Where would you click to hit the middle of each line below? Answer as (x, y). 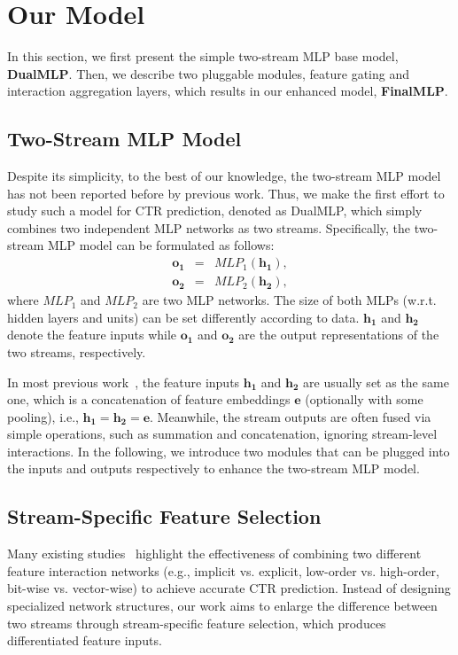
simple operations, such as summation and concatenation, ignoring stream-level (222, 434)
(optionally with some (364, 399)
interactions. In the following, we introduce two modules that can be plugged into (229, 451)
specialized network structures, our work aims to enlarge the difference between (222, 606)
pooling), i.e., (43, 416)
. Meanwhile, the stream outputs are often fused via (291, 416)
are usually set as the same (376, 382)
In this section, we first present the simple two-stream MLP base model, (203, 56)
